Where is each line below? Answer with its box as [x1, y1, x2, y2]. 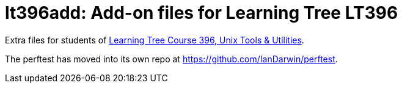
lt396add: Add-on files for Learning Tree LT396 [5, 2, 398, 23]
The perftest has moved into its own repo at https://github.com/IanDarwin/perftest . [5, 53, 338, 64]
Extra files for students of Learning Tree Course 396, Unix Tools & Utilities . [5, 34, 304, 45]
